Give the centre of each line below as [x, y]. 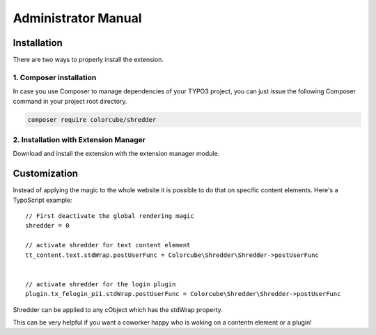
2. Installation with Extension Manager [79, 139]
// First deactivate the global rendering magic [110, 216]
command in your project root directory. [70, 101]
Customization [46, 174]
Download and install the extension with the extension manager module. [116, 154]
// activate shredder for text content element [108, 245]
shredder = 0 [47, 226]
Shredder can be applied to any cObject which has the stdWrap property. [118, 309]
